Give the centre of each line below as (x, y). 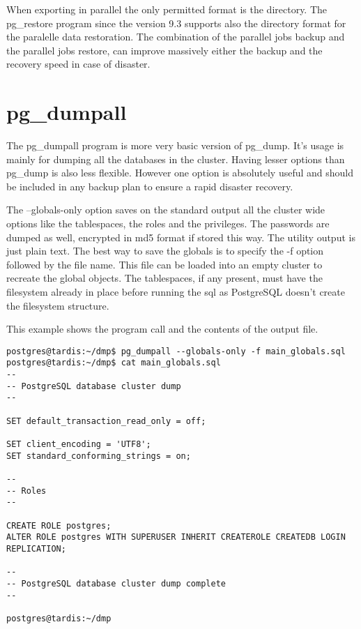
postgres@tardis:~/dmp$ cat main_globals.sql (114, 363)
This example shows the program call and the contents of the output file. (162, 329)
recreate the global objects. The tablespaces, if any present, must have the (164, 278)
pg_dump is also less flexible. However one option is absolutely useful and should (180, 173)
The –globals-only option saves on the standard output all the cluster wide (166, 210)
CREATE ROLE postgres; (59, 525)
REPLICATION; (36, 548)
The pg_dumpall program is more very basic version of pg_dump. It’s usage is (175, 145)
